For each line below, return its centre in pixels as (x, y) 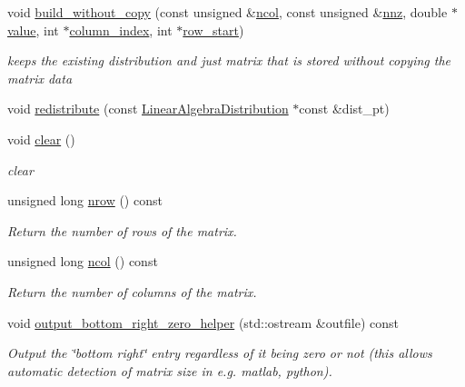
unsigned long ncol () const (83, 261)
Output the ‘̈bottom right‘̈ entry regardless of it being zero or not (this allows (220, 353)
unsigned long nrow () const (85, 200)
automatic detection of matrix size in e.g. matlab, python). (170, 370)
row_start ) (213, 30)
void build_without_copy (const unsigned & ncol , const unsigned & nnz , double (228, 12)
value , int (33, 30)
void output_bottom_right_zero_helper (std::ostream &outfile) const (203, 322)
